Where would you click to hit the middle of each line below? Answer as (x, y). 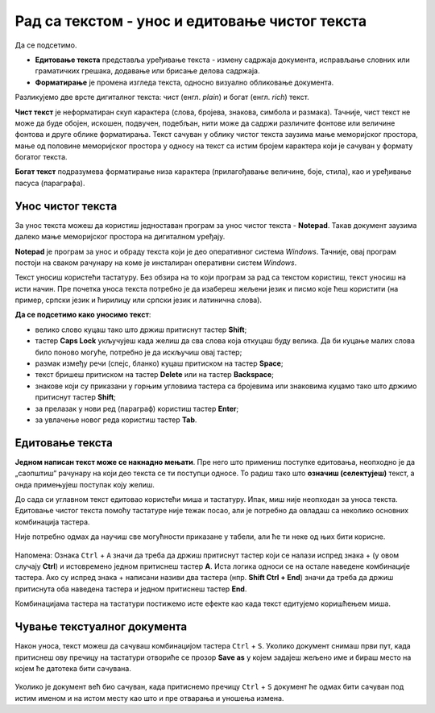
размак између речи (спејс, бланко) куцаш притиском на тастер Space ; (159, 363)
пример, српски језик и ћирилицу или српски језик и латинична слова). (138, 300)
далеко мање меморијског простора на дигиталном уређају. (120, 237)
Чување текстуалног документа (101, 627)
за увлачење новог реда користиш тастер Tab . (116, 420)
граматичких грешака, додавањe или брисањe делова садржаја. (147, 71)
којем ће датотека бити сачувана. (73, 668)
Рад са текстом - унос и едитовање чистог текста (191, 21)
